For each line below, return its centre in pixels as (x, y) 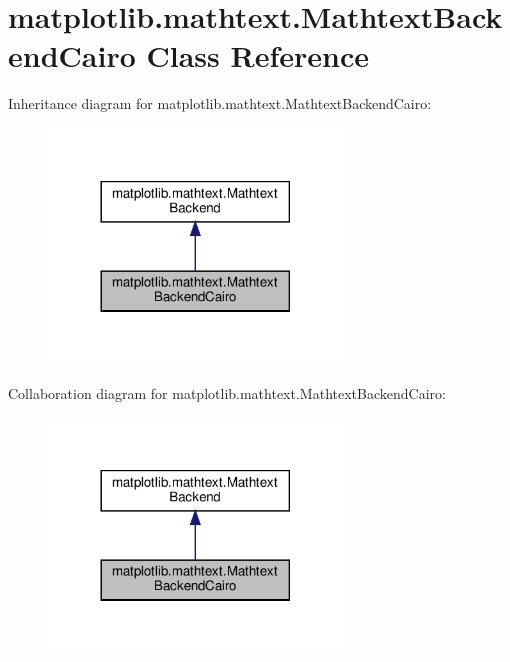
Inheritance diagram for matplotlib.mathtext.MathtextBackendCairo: (220, 103)
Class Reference (257, 55)
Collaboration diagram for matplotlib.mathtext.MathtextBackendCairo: (227, 392)
